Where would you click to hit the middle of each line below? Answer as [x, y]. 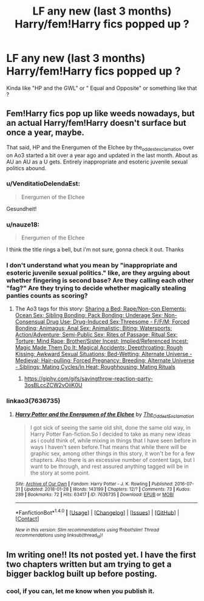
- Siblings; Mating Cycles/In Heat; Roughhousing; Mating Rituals [95, 367]
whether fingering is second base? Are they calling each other [100, 281]
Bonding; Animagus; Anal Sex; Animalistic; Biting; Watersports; [93, 328]
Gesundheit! [22, 208]
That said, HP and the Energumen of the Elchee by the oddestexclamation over [100, 148]
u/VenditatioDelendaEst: [43, 184]
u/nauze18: [23, 224]
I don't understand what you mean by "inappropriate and [92, 266]
